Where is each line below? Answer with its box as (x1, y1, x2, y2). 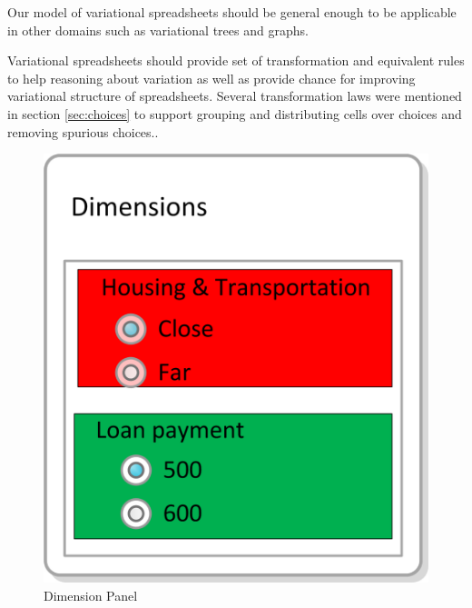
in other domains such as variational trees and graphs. (7, 20, 309, 39)
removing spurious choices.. (7, 122, 159, 141)
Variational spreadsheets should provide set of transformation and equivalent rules (7, 51, 465, 70)
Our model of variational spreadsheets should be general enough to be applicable (7, 3, 457, 21)
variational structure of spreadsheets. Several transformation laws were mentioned (7, 86, 462, 105)
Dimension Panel (44, 585, 138, 604)
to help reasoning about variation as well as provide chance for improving (7, 68, 416, 87)
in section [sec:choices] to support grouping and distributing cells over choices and (7, 104, 462, 123)
